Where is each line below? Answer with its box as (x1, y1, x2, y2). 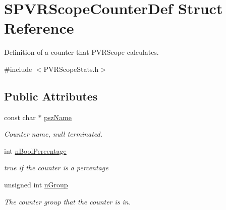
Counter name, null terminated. (4, 129, 103, 139)
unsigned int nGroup (4, 179, 68, 190)
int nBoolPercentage (4, 145, 67, 156)
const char (4, 112, 36, 122)
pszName (44, 112, 72, 122)
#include (4, 63, 32, 74)
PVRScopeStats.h (43, 63, 99, 74)
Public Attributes (4, 88, 98, 103)
